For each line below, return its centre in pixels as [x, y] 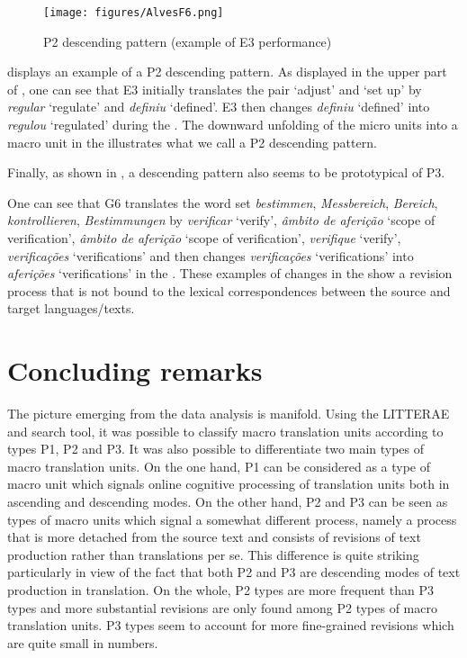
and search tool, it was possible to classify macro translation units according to [225, 431]
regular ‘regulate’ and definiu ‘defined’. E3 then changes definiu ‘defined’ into [219, 107]
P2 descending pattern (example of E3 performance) [188, 41]
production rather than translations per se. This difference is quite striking [213, 554]
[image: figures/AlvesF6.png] [134, 13]
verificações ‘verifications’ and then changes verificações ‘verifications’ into [211, 255]
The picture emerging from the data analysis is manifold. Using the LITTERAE [229, 414]
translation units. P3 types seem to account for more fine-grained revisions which [231, 625]
